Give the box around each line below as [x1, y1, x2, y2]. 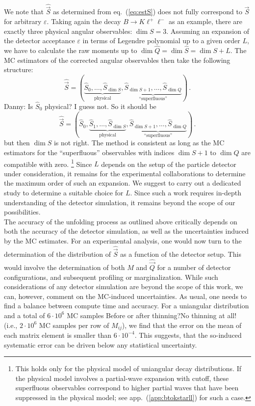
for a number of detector [157, 262, 231, 272]
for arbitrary [4, 16, 42, 27]
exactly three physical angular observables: [4, 26, 132, 36]
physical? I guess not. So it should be [45, 101, 156, 111]
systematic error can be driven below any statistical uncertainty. [4, 339, 197, 350]
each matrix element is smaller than [4, 329, 112, 340]
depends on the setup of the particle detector [101, 159, 236, 169]
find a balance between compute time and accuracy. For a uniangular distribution [4, 300, 249, 311]
